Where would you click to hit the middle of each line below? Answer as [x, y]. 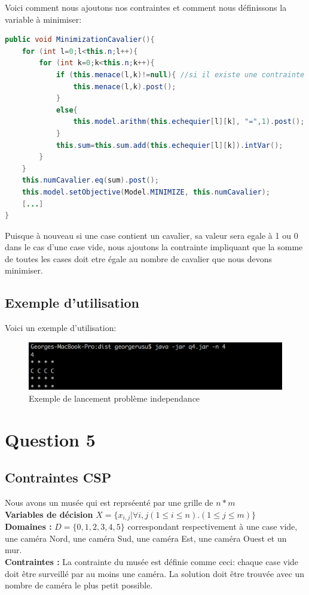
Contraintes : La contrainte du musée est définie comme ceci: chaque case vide [152, 561]
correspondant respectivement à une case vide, [212, 526]
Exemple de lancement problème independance [114, 398]
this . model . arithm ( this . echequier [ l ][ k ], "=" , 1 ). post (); [189, 122]
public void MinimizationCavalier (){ [80, 40]
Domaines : [28, 526]
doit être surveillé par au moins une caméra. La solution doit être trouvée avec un [155, 573]
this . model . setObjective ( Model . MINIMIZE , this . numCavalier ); [146, 192]
